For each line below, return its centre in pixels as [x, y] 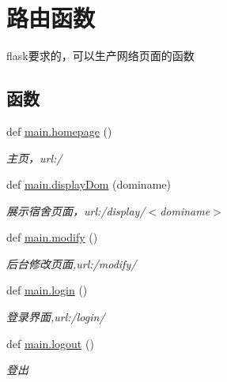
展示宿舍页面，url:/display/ [76, 210]
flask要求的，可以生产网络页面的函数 [100, 56]
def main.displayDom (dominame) [89, 184]
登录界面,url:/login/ [56, 317]
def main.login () [47, 290]
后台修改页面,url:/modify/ [72, 263]
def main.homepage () [59, 131]
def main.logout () [50, 343]
